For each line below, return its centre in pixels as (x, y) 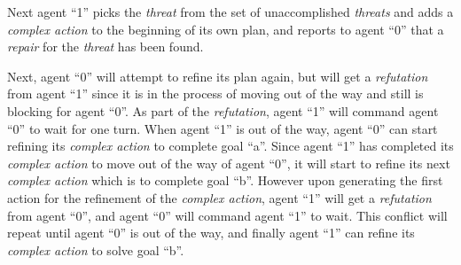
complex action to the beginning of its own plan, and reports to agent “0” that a (226, 29)
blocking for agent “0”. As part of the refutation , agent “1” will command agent (223, 110)
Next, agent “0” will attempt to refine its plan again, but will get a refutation (218, 76)
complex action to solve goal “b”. (96, 249)
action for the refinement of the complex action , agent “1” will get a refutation (219, 197)
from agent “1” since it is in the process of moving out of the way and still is (215, 94)
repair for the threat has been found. (105, 47)
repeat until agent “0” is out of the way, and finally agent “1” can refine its (211, 233)
